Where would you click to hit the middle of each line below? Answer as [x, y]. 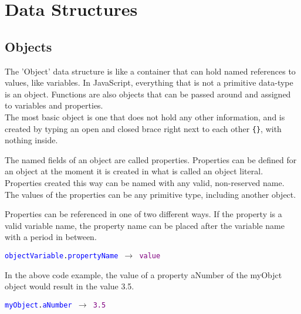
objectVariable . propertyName [62, 256]
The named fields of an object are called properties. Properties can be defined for [151, 159]
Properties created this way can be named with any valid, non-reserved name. [145, 182]
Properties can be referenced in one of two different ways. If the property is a [143, 214]
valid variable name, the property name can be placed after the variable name [145, 225]
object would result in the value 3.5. [70, 286]
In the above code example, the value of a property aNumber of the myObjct [143, 274]
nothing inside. [31, 140]
